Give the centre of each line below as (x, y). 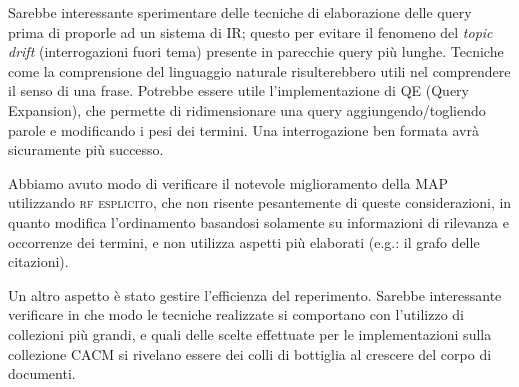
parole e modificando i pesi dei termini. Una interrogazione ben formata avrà (243, 129)
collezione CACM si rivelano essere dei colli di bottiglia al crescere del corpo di (250, 353)
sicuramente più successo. (86, 149)
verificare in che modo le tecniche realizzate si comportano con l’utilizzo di (236, 314)
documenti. (42, 373)
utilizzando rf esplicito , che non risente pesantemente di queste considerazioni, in (260, 202)
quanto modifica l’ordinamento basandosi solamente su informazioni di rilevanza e (258, 221)
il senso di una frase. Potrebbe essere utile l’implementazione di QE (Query (238, 90)
